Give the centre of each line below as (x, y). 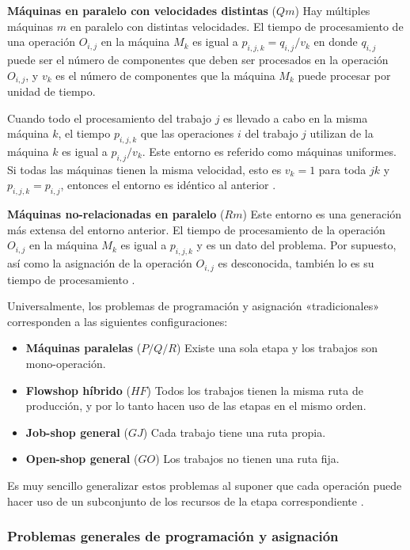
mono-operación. (66, 364)
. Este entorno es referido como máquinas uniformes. (269, 152)
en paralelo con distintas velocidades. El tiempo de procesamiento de (237, 26)
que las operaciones (187, 133)
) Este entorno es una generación (322, 214)
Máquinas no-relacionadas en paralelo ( (116, 214)
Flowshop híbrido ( (78, 390)
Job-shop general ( (77, 432)
